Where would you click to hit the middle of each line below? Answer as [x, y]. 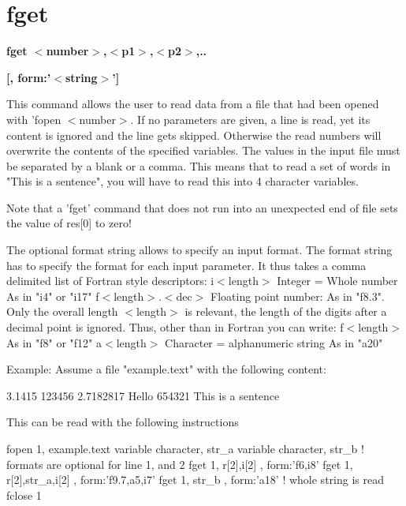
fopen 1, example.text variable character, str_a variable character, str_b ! [185, 448]
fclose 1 [24, 495]
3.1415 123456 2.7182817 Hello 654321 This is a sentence [143, 395]
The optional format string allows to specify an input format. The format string [199, 250]
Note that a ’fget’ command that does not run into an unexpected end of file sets [202, 207]
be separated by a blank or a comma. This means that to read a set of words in [199, 165]
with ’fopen [34, 119]
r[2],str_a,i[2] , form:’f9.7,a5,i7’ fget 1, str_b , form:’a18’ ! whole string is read [195, 480]
